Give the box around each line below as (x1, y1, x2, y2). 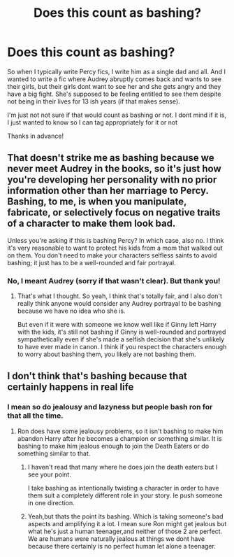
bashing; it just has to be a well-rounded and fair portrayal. (7, 258, 176, 267)
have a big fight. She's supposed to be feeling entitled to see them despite (7, 90, 221, 98)
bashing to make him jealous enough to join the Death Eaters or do (17, 442, 210, 450)
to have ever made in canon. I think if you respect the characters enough (17, 343, 227, 351)
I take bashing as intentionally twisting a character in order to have (27, 484, 219, 492)
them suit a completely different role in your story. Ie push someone (27, 491, 223, 500)
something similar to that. (17, 449, 91, 458)
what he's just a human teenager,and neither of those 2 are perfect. (27, 527, 223, 535)
